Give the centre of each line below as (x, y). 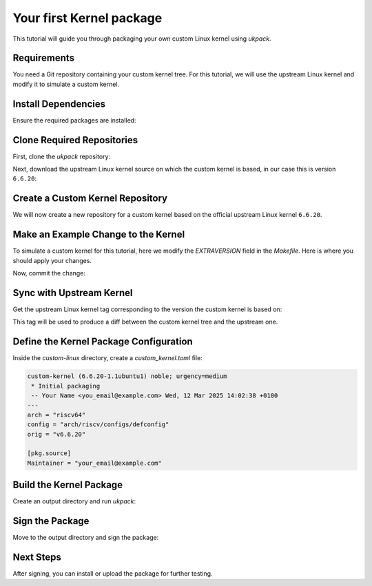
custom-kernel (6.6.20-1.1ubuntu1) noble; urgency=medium (127, 376)
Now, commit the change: (49, 273)
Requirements (44, 58)
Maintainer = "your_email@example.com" (94, 463)
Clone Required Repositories (75, 140)
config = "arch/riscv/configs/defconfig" (98, 425)
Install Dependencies (59, 104)
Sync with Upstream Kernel (73, 293)
